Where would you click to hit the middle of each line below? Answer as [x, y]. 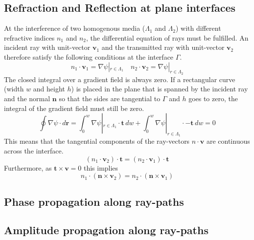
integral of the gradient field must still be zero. [74, 108]
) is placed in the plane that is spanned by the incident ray [160, 89]
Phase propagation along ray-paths [94, 201]
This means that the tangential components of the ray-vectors [97, 141]
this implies [101, 167]
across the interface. [34, 150]
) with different [198, 28]
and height [49, 89]
